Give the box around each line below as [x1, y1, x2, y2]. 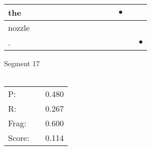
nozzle [8, 22, 30, 33]
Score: [8, 132, 29, 144]
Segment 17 [4, 58, 40, 68]
